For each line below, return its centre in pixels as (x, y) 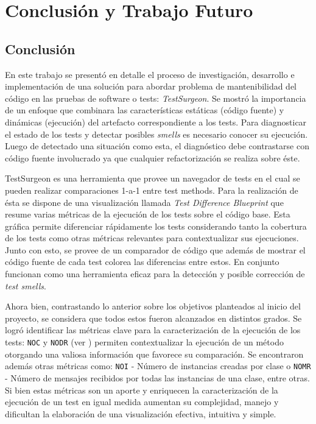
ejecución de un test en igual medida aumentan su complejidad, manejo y (142, 402)
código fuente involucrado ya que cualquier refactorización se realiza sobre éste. (153, 157)
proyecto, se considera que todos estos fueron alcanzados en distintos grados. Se (153, 318)
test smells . (26, 285)
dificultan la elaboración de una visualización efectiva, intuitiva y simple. (141, 413)
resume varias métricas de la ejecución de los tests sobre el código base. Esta (148, 214)
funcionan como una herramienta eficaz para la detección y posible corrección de (155, 274)
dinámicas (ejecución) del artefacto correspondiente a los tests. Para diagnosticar (156, 122)
